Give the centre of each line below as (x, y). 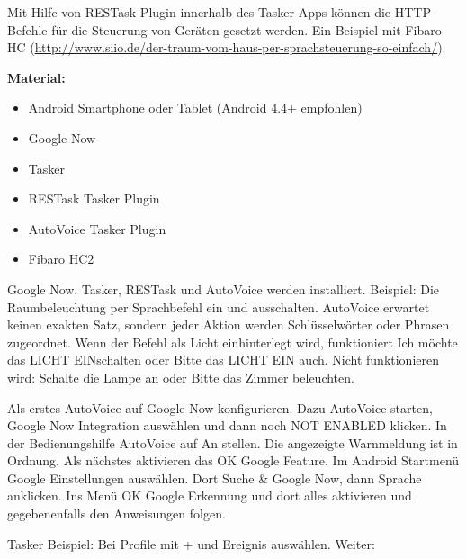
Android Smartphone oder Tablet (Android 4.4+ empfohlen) (195, 108)
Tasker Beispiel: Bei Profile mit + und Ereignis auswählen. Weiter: (191, 543)
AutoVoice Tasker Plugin (97, 228)
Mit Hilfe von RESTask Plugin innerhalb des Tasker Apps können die (199, 12)
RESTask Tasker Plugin (94, 198)
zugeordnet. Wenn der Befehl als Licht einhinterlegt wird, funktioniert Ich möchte (233, 342)
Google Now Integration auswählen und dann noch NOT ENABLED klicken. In (227, 425)
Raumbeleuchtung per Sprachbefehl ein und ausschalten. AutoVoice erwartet (219, 307)
